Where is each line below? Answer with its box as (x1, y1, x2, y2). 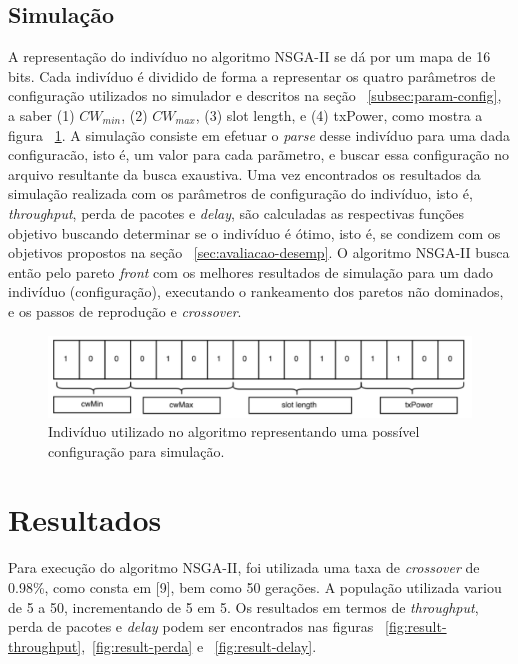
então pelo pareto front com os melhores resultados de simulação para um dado (8, 261, 494, 282)
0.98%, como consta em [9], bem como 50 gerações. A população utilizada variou (8, 577, 502, 597)
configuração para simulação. (48, 440, 225, 461)
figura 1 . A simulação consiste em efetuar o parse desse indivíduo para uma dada (8, 124, 510, 145)
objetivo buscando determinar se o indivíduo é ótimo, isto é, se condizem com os (8, 222, 501, 243)
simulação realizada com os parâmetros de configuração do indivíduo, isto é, (8, 183, 473, 204)
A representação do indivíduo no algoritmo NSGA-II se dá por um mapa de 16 (8, 46, 491, 67)
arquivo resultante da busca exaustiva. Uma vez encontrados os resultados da (8, 163, 481, 184)
